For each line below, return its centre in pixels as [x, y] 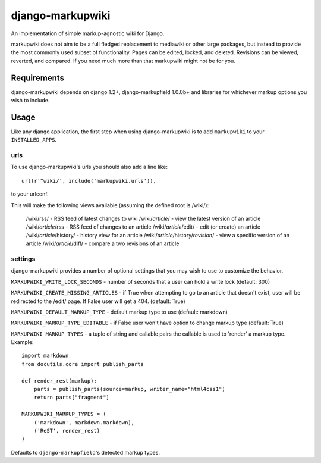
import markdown [45, 356]
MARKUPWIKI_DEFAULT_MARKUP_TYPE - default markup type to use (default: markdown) [119, 312]
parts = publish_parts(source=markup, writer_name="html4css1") [129, 389]
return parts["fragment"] [72, 398]
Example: [22, 342]
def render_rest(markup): [59, 381]
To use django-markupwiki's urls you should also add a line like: [89, 167]
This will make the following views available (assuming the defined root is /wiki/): [110, 205]
